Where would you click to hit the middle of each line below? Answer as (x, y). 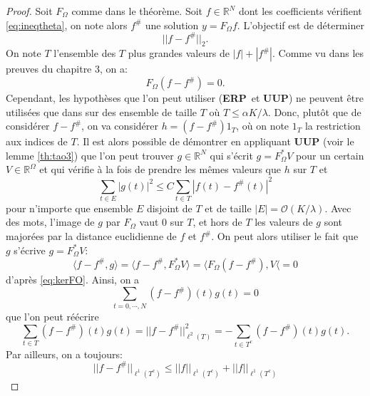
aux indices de (37, 141)
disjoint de (169, 208)
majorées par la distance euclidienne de (91, 236)
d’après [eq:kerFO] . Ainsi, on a (73, 279)
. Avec (338, 208)
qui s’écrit (231, 155)
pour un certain (330, 155)
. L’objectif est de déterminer (300, 25)
